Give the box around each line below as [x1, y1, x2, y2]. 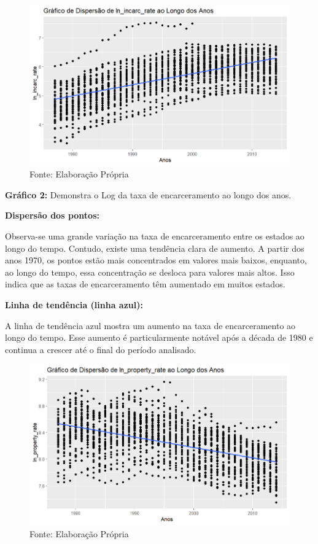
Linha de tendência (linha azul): [5, 298, 143, 311]
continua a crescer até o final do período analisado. [5, 343, 196, 356]
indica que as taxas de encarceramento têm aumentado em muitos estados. [5, 278, 285, 290]
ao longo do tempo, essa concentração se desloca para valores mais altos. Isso [5, 265, 295, 278]
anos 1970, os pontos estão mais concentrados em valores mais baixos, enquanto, [5, 254, 307, 266]
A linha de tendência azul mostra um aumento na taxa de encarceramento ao [5, 319, 296, 332]
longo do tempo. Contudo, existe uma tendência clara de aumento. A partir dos [5, 241, 304, 254]
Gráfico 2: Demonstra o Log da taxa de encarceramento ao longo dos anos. [5, 188, 292, 201]
